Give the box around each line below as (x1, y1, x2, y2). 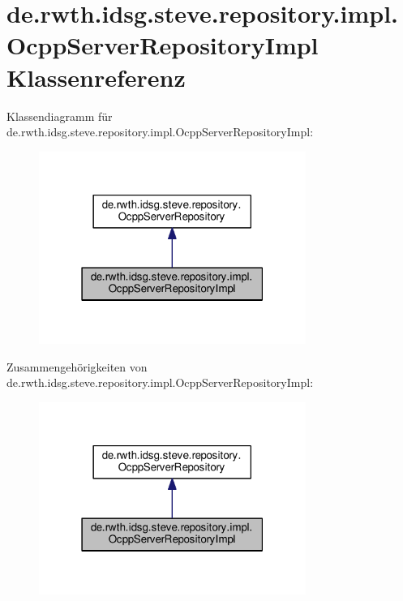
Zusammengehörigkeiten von (6, 358, 148, 375)
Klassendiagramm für (6, 107, 113, 124)
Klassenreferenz (6, 60, 186, 93)
